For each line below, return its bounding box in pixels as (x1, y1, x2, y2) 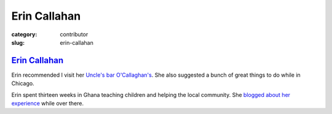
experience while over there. (11, 100, 84, 107)
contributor (60, 31, 89, 38)
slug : (11, 39, 25, 46)
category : (11, 31, 38, 38)
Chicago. (11, 80, 34, 87)
